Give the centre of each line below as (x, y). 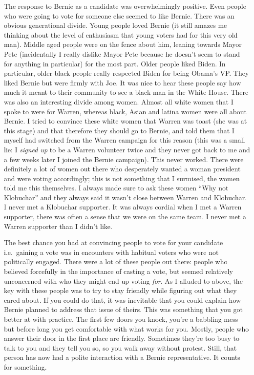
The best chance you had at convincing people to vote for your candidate (114, 242)
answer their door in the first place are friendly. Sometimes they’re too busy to (122, 338)
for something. (25, 366)
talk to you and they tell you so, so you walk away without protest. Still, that (120, 347)
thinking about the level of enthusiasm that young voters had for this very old (121, 34)
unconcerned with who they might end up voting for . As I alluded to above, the (123, 281)
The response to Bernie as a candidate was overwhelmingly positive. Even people (125, 6)
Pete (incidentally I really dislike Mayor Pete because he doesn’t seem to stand (122, 53)
